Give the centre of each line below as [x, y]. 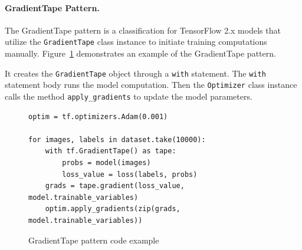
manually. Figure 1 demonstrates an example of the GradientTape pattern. [140, 53]
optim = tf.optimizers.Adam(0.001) [98, 116]
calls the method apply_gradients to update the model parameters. [129, 96]
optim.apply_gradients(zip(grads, [113, 209]
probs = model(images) [106, 162]
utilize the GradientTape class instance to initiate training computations [136, 42]
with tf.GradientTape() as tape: [111, 151]
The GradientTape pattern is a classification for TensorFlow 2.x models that [143, 30]
